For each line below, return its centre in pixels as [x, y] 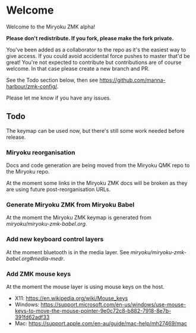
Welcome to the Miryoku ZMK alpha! [51, 27]
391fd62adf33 [32, 317]
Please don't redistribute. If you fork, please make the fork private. [90, 38]
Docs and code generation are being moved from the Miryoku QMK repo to [98, 165]
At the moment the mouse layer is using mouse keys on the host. [85, 286]
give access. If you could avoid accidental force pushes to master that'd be [98, 56]
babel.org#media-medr [35, 258]
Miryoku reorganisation [41, 152]
